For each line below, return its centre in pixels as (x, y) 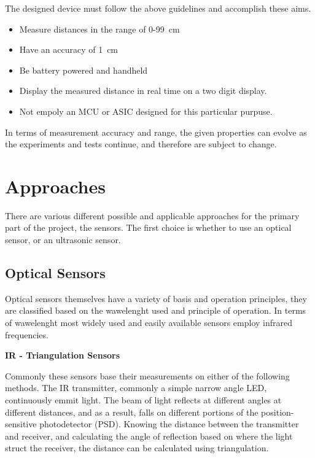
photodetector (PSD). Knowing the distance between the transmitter (169, 424)
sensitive (21, 424)
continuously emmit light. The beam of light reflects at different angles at (143, 400)
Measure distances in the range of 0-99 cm (99, 29)
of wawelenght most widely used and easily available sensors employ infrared (149, 323)
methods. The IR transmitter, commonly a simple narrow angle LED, (136, 388)
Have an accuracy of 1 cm (69, 49)
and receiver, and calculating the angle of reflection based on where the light (149, 436)
